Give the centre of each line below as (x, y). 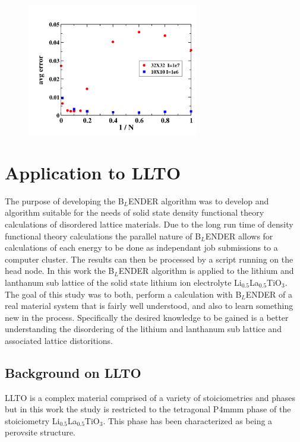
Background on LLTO (73, 372)
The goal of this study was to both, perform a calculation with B (123, 294)
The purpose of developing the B (64, 201)
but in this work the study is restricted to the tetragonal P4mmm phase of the (148, 409)
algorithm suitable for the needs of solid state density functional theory (135, 212)
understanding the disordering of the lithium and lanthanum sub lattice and (143, 329)
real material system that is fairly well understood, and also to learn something (149, 306)
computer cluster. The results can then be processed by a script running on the (149, 259)
